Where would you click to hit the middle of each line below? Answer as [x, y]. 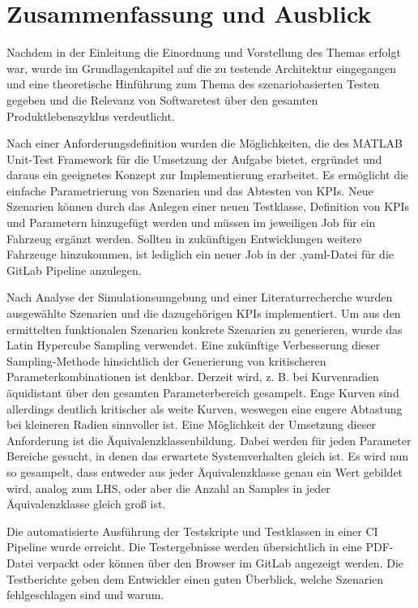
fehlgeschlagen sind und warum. [85, 595]
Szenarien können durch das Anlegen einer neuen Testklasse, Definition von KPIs [208, 206]
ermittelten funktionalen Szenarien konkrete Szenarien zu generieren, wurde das [205, 329]
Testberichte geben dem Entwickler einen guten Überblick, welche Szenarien [195, 578]
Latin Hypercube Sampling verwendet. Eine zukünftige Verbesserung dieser [194, 345]
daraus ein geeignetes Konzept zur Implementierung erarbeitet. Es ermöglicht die [208, 175]
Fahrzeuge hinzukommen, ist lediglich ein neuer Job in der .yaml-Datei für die [200, 254]
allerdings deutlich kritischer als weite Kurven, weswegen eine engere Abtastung [205, 408]
